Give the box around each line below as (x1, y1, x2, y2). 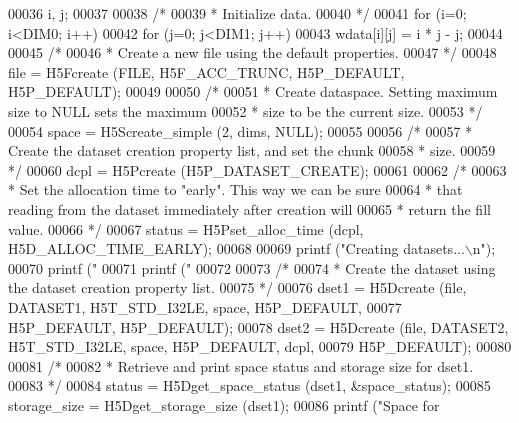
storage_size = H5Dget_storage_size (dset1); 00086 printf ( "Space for (8, 394, 440, 415)
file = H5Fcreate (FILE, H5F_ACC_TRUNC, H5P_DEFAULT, (8, 61, 405, 82)
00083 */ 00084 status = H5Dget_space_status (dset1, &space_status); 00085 (8, 375, 491, 396)
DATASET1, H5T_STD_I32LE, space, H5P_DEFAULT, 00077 (8, 296, 402, 317)
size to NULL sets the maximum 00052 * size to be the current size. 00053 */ (8, 100, 483, 121)
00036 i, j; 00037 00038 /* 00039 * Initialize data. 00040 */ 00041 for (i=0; (8, 3, 467, 23)
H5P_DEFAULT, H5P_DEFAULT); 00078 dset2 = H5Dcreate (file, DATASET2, (8, 316, 509, 337)
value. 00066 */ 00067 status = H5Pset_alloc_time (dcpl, (8, 218, 364, 239)
